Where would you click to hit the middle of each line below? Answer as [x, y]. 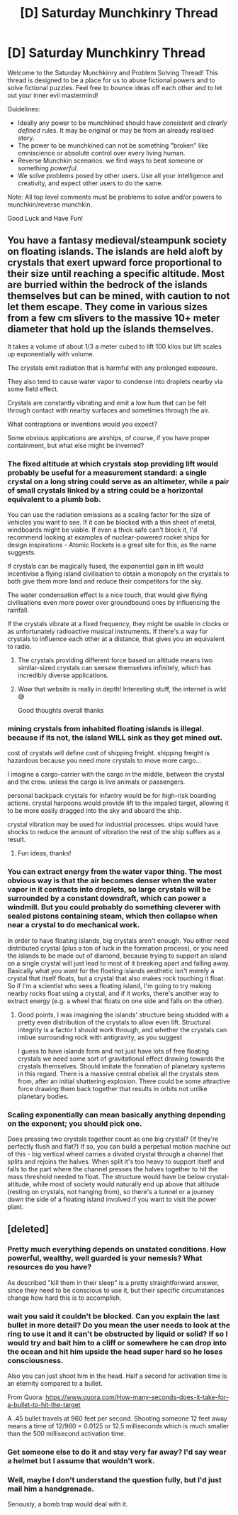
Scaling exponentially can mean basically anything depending [117, 1115]
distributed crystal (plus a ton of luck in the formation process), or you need [118, 948]
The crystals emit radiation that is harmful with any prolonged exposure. [112, 368]
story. [26, 138]
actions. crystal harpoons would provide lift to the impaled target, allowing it [118, 803]
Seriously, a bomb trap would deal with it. [68, 1504]
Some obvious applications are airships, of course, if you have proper [109, 437]
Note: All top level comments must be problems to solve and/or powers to [115, 197]
